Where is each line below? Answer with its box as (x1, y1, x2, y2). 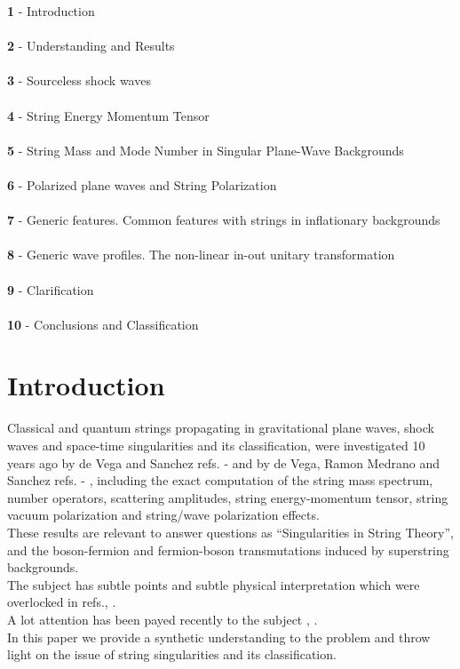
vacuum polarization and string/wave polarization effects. (7, 506, 320, 524)
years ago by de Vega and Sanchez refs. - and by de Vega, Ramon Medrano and (7, 453, 440, 472)
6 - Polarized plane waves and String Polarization (7, 175, 277, 194)
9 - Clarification (7, 280, 94, 299)
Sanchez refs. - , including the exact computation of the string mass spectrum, (7, 471, 433, 490)
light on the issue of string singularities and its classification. (7, 645, 337, 664)
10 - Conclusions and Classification (7, 315, 199, 333)
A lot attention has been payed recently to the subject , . (7, 609, 318, 628)
